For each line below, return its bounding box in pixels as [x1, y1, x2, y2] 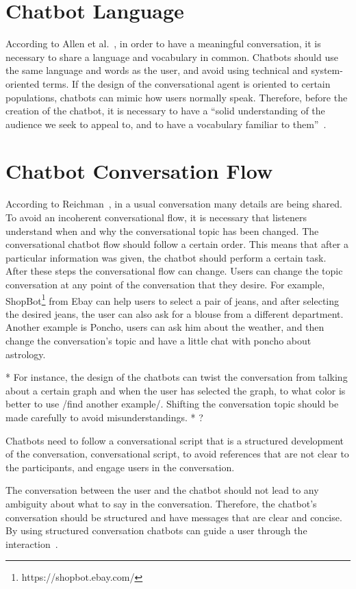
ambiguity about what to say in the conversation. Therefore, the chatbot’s [5, 496, 317, 510]
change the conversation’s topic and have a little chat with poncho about [5, 334, 311, 347]
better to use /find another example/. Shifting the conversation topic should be [5, 397, 339, 411]
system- [311, 63, 343, 77]
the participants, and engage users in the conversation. [5, 460, 235, 474]
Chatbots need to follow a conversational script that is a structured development [5, 433, 344, 447]
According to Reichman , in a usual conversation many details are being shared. [5, 197, 342, 211]
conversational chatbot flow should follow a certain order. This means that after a [5, 237, 349, 251]
